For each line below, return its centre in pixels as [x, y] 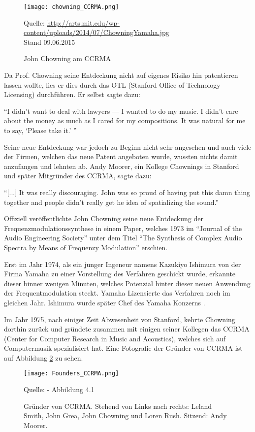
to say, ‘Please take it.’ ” [40, 130]
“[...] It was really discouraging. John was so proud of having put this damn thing [127, 192]
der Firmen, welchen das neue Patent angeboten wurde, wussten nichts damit [121, 156]
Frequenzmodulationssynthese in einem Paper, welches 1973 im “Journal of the [123, 228]
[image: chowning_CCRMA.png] [71, 7]
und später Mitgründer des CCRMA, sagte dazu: [78, 176]
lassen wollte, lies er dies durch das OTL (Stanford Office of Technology [112, 84]
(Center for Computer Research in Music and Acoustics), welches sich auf [115, 338]
